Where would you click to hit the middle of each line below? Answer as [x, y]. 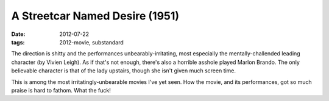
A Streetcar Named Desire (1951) [95, 16]
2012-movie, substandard [92, 42]
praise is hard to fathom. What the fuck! [61, 90]
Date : [18, 34]
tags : [18, 42]
